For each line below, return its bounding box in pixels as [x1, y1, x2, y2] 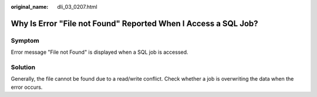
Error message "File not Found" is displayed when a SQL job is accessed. [11, 49, 188, 56]
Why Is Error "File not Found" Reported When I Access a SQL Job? [11, 18, 258, 29]
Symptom [11, 36, 39, 44]
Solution [11, 63, 36, 71]
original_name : [11, 4, 49, 10]
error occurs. [11, 84, 43, 91]
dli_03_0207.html [57, 4, 97, 10]
